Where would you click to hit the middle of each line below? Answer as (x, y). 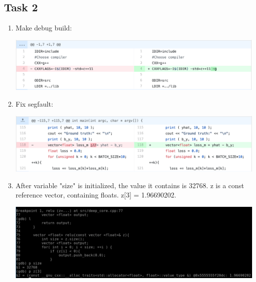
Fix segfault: (34, 104)
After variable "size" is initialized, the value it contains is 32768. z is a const (130, 185)
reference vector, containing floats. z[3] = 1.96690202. (96, 195)
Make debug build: (44, 28)
